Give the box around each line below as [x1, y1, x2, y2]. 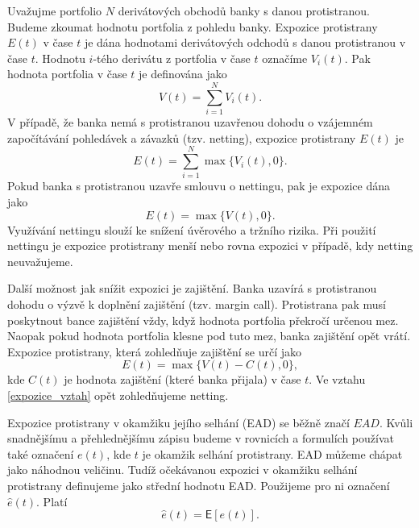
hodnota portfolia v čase [7, 65, 127, 82]
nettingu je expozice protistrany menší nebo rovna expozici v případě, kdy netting [7, 237, 413, 254]
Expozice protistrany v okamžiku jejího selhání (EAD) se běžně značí [7, 414, 350, 430]
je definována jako [139, 65, 227, 82]
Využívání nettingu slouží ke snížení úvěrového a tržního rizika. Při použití [7, 221, 376, 238]
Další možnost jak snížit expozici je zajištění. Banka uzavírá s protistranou [7, 280, 377, 297]
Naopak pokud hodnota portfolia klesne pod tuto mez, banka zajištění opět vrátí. [7, 327, 411, 344]
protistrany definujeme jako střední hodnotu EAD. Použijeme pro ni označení [7, 476, 390, 493]
